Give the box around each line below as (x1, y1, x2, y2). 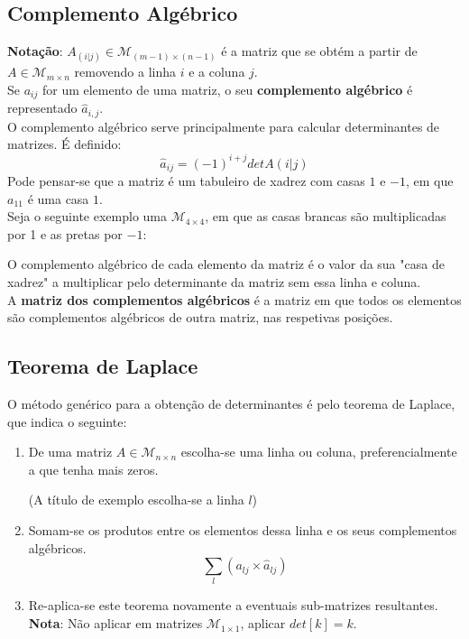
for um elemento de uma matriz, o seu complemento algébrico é (41, 79, 413, 98)
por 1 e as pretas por (7, 224, 123, 243)
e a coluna (189, 62, 245, 81)
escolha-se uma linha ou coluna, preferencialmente (180, 442, 457, 461)
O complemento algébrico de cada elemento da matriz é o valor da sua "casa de (7, 255, 445, 273)
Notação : (7, 42, 63, 60)
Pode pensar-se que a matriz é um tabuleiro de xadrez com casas (7, 171, 365, 190)
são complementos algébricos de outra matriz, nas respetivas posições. (7, 308, 393, 327)
